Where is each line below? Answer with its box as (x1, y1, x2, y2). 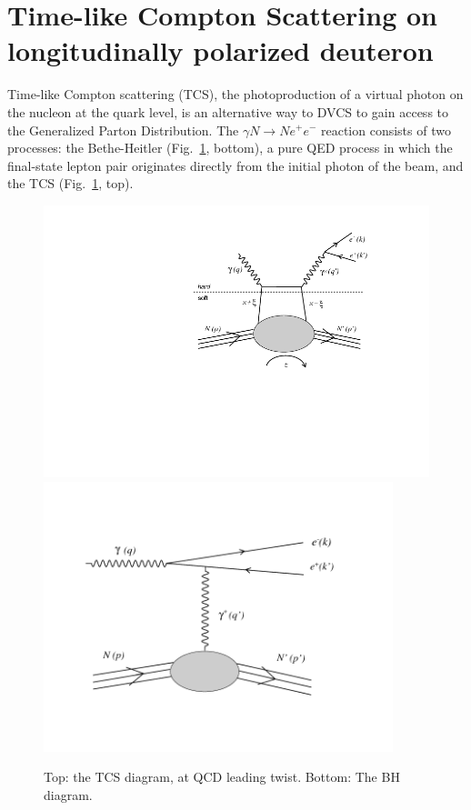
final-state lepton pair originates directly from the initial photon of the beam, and (7, 155, 464, 175)
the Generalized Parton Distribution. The (7, 120, 239, 139)
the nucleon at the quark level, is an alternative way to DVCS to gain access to (7, 102, 449, 121)
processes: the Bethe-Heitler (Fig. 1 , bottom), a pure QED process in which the (7, 138, 453, 157)
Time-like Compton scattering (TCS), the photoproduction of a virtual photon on (7, 85, 464, 104)
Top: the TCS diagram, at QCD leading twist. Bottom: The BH (44, 767, 400, 786)
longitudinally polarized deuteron (7, 32, 434, 69)
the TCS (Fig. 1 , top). (7, 174, 134, 193)
